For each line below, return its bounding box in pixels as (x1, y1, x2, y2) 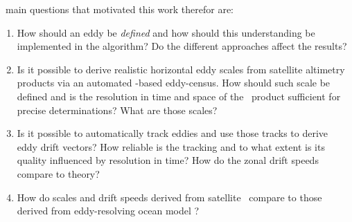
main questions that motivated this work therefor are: (5, 2, 234, 16)
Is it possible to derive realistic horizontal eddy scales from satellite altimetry (17, 62, 345, 76)
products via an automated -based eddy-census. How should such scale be (17, 75, 331, 90)
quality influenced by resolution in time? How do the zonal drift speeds (17, 153, 319, 167)
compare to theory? (17, 166, 100, 181)
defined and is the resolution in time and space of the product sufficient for (17, 89, 341, 103)
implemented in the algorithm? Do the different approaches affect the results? (17, 39, 347, 53)
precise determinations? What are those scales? (17, 102, 218, 117)
